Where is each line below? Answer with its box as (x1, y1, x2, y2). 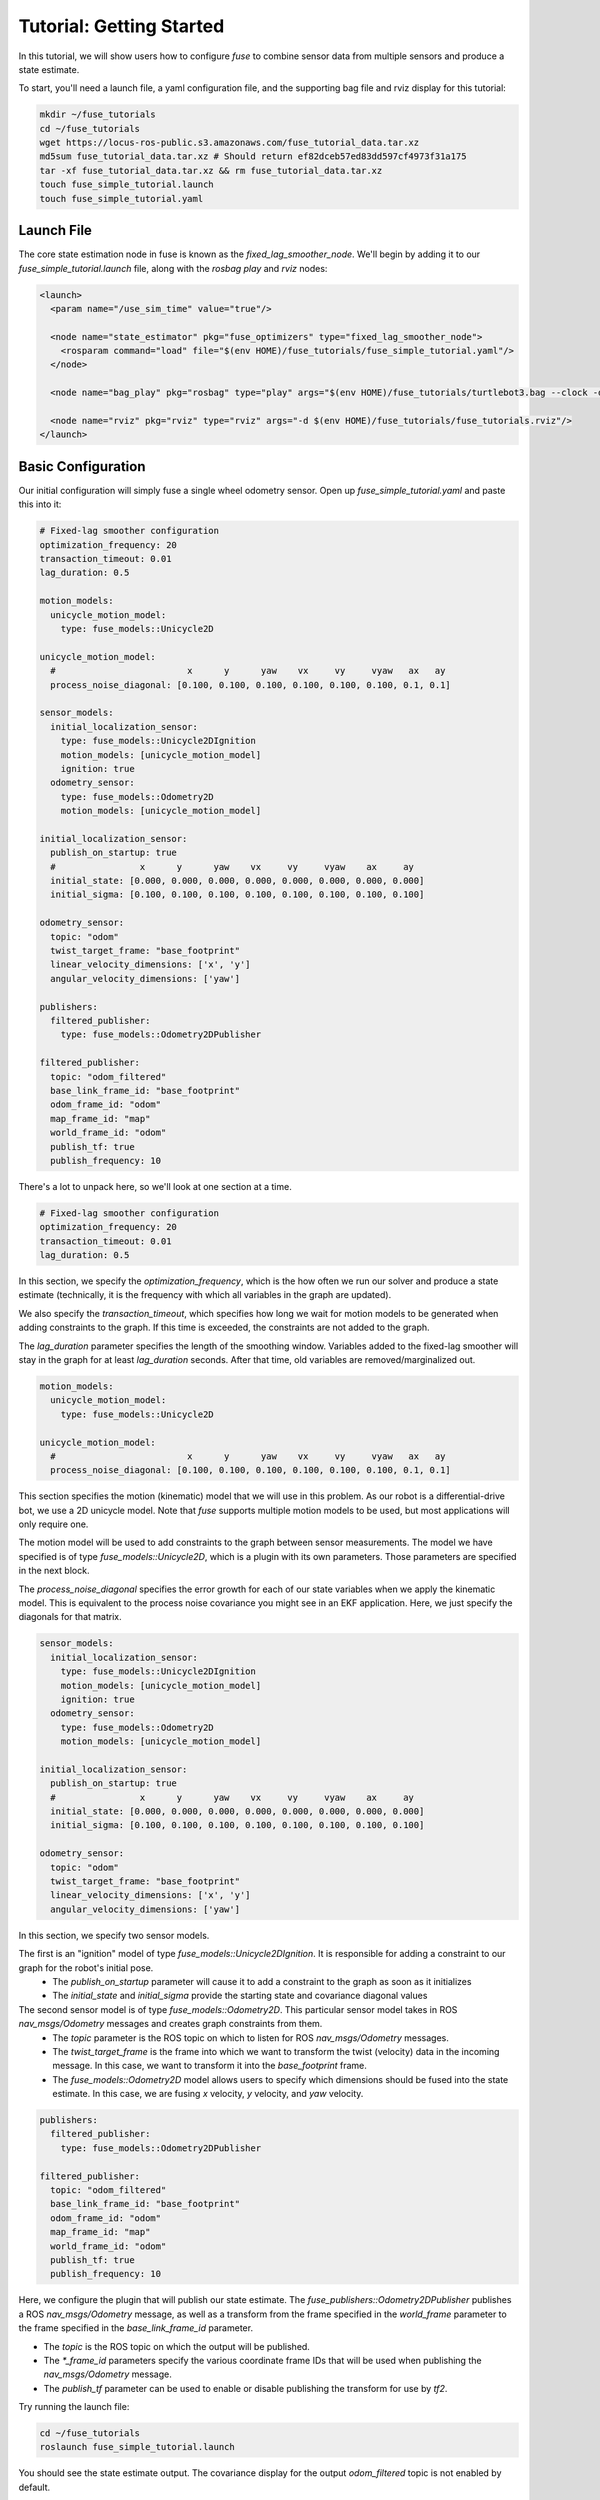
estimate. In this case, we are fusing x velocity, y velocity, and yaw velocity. (52, 2088, 364, 2100)
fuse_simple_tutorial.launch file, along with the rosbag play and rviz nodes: (18, 262, 328, 274)
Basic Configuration (18, 458, 146, 475)
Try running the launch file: (18, 2401, 130, 2413)
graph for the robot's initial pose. (18, 1961, 154, 1974)
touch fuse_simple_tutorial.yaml (39, 193, 204, 204)
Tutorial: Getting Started (18, 15, 225, 37)
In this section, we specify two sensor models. (18, 1929, 210, 1941)
